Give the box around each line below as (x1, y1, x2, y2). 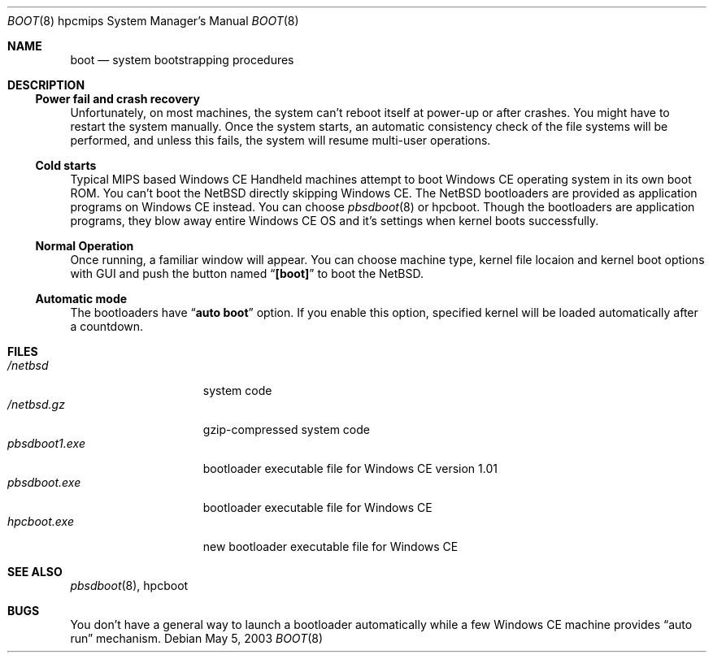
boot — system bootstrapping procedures (70, 53, 294, 67)
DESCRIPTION (7, 78, 85, 92)
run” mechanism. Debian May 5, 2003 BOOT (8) (70, 631, 324, 645)
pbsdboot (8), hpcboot (70, 579, 189, 592)
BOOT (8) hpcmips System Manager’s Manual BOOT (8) (7, 14, 299, 28)
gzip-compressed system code (202, 423, 370, 436)
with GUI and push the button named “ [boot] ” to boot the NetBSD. (70, 267, 424, 280)
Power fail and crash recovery (35, 92, 200, 106)
